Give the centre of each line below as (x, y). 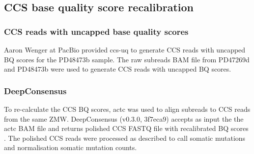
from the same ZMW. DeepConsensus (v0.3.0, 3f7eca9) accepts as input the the (124, 118)
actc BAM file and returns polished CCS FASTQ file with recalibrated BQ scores (126, 128)
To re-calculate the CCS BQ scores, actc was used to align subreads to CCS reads (127, 109)
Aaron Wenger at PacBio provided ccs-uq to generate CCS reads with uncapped (125, 50)
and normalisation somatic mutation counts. (71, 147)
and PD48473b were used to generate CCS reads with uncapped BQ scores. (118, 69)
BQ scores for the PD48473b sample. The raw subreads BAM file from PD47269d (127, 59)
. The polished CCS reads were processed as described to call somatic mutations (125, 138)
